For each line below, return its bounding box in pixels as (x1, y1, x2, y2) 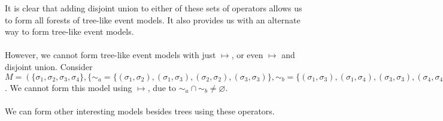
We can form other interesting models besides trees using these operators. (5, 104, 275, 117)
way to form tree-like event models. (5, 25, 134, 38)
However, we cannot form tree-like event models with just (5, 49, 216, 61)
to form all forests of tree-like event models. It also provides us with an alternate (5, 13, 301, 26)
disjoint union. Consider (5, 60, 93, 72)
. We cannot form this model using (5, 81, 132, 93)
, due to (147, 81, 177, 93)
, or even (231, 49, 263, 61)
